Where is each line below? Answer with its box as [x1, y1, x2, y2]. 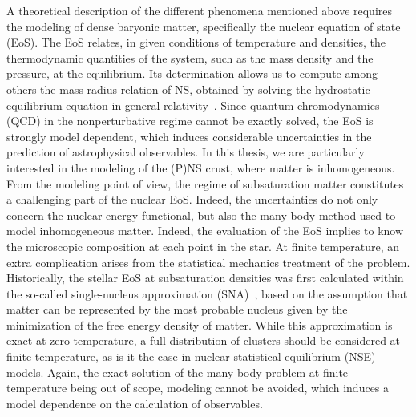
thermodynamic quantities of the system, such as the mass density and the [6, 49, 374, 66]
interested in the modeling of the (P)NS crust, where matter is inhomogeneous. [6, 159, 395, 176]
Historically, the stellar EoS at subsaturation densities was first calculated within [6, 269, 404, 286]
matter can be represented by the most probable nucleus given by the [6, 301, 348, 318]
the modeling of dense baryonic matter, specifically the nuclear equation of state [6, 18, 401, 34]
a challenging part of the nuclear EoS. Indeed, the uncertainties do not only [6, 191, 378, 208]
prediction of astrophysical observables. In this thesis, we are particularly [6, 144, 365, 160]
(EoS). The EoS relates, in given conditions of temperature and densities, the [6, 34, 386, 51]
